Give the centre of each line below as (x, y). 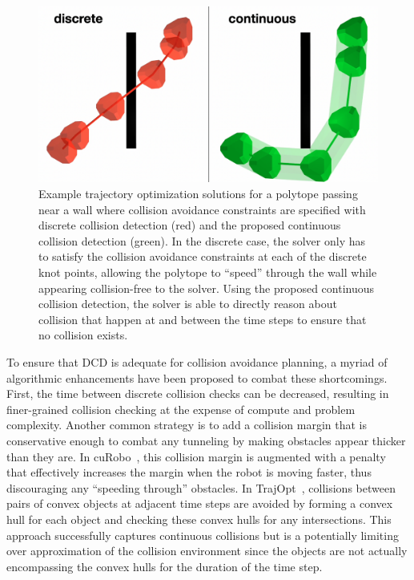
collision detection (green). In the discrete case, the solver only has (202, 240)
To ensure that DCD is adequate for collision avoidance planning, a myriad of (197, 361)
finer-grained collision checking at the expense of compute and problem (181, 409)
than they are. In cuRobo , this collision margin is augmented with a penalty (196, 456)
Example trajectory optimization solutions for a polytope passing (198, 194)
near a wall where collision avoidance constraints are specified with (202, 209)
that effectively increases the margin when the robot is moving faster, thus (189, 472)
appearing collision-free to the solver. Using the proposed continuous (207, 288)
